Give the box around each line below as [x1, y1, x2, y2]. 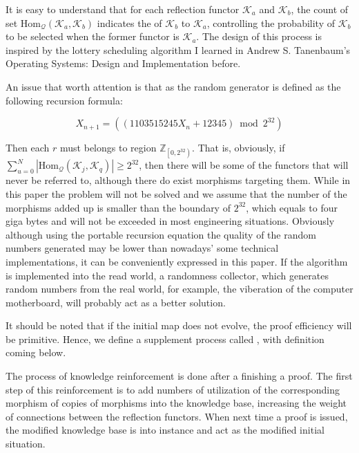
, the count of [291, 2, 349, 16]
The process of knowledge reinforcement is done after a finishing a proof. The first [6, 369, 353, 383]
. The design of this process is [196, 29, 322, 44]
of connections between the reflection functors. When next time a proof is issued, [6, 409, 348, 423]
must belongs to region [60, 140, 157, 155]
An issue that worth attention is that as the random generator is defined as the [6, 79, 341, 93]
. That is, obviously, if [192, 140, 285, 155]
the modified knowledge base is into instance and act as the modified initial [6, 423, 324, 437]
